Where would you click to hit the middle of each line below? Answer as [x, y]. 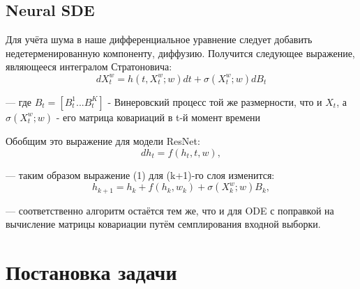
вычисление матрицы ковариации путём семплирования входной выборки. [163, 224]
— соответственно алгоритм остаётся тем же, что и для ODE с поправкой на [170, 210]
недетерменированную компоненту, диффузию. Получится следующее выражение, [180, 53]
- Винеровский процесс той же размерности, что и [215, 101]
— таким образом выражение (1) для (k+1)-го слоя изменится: [140, 174]
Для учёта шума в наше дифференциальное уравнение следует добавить [159, 39]
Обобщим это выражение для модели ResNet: [103, 140]
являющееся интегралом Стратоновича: [89, 67]
